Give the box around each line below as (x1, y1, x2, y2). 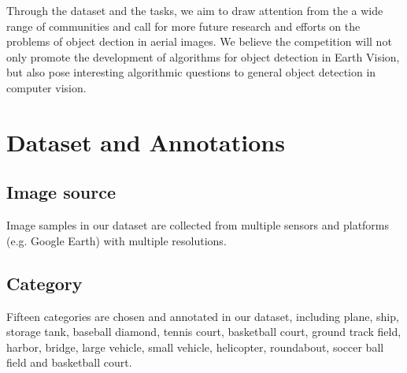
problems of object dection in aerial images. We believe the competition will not (6, 33, 392, 50)
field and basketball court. (6, 354, 132, 371)
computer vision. (6, 79, 87, 95)
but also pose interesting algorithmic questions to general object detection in (6, 64, 376, 80)
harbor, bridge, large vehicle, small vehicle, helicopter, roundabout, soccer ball (6, 338, 384, 355)
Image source (6, 180, 116, 204)
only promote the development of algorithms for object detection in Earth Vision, (6, 48, 400, 65)
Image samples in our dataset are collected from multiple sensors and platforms (6, 217, 390, 233)
